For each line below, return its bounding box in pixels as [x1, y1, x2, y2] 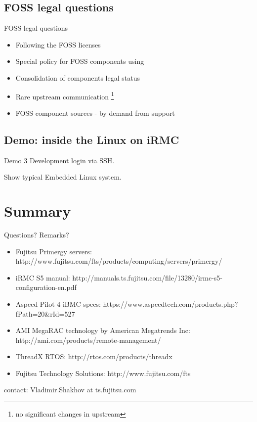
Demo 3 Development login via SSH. [4, 155, 115, 165]
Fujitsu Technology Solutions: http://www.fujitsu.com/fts [15, 368, 191, 378]
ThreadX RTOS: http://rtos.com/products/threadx [15, 351, 172, 362]
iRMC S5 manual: [15, 272, 70, 282]
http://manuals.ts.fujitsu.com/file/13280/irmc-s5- [72, 272, 223, 282]
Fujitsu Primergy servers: [15, 246, 92, 256]
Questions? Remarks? [4, 229, 69, 239]
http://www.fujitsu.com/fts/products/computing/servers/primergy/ [15, 256, 222, 266]
